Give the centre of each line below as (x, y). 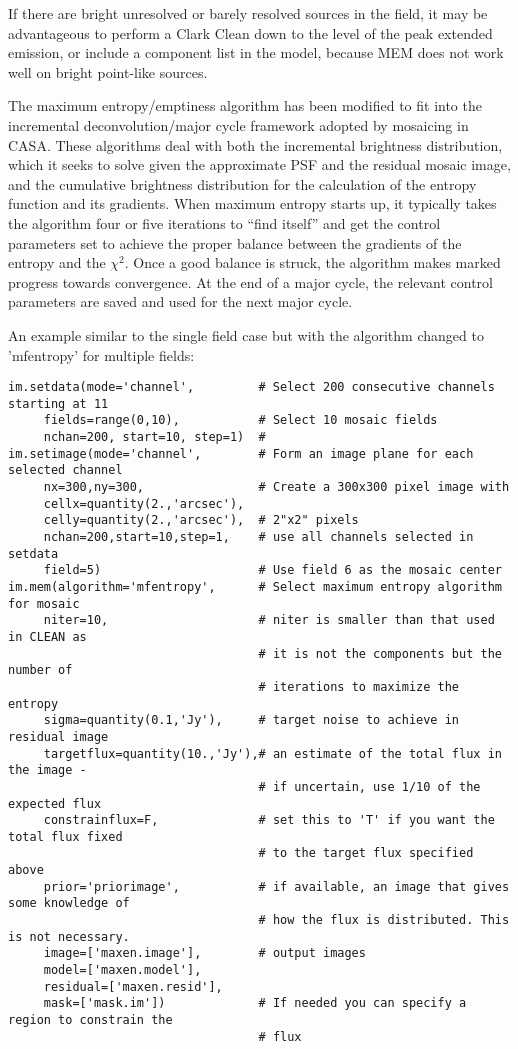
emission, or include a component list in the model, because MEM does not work (256, 52)
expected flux (55, 803)
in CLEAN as (47, 636)
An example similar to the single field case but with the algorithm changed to (246, 334)
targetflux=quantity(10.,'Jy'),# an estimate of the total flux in (272, 753)
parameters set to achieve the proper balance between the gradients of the (235, 242)
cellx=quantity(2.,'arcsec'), (144, 503)
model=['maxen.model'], (122, 970)
